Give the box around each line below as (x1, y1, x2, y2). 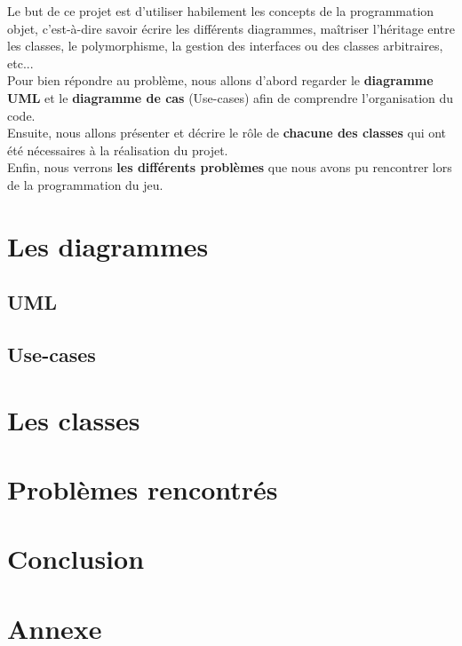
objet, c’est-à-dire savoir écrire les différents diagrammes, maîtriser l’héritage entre (7, 19, 456, 37)
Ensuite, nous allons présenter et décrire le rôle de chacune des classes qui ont (7, 123, 447, 142)
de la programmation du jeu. (7, 175, 163, 193)
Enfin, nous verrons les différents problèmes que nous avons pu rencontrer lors (7, 158, 452, 177)
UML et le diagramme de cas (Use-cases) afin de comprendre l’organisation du (7, 88, 454, 106)
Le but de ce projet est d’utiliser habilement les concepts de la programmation (7, 2, 434, 20)
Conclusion (7, 540, 145, 577)
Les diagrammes (7, 227, 209, 264)
